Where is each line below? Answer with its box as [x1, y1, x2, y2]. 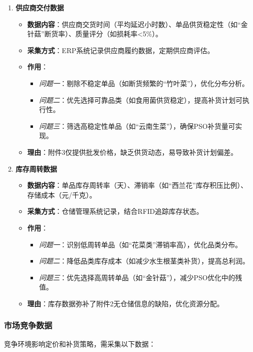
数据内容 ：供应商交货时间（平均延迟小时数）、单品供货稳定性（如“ [27, 19, 241, 29]
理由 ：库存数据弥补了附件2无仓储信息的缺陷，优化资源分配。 [27, 298, 224, 308]
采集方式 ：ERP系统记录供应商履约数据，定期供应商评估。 [27, 45, 214, 55]
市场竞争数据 [4, 319, 53, 331]
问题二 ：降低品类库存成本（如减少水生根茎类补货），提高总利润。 [39, 256, 250, 266]
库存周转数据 [15, 163, 57, 174]
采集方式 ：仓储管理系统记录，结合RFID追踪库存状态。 [27, 206, 203, 216]
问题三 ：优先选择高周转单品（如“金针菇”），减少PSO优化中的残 [39, 272, 242, 282]
